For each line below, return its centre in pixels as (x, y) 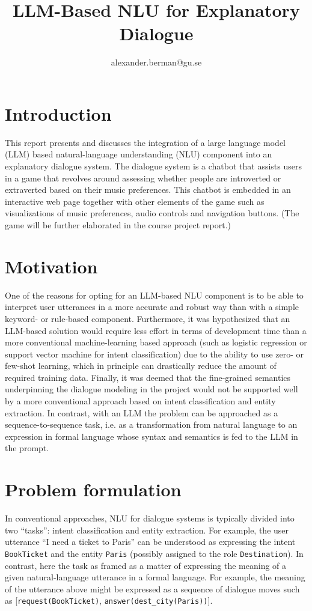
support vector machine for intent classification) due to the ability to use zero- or (154, 354)
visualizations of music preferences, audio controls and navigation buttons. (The (152, 213)
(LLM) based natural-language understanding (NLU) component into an (139, 154)
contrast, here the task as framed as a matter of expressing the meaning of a (146, 565)
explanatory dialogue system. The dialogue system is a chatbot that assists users (153, 166)
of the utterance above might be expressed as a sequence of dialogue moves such (152, 588)
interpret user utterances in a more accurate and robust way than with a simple (152, 307)
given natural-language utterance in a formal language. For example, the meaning (155, 577)
